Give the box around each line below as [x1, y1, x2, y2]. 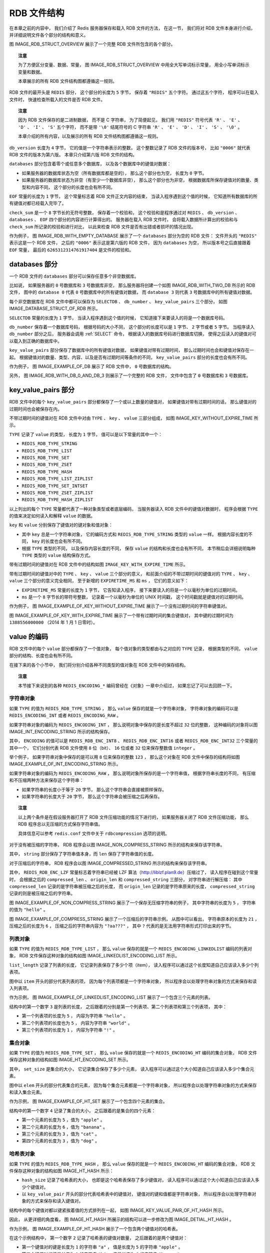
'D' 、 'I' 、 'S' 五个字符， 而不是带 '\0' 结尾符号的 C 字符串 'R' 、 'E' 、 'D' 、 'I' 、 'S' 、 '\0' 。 [18, 124, 242, 130]
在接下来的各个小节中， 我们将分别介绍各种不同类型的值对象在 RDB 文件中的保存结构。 [9, 662, 188, 668]
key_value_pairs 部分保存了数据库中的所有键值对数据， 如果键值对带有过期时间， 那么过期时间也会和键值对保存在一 [9, 347, 254, 353]
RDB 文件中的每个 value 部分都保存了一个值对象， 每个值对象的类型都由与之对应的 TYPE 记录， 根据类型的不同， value [9, 646, 257, 652]
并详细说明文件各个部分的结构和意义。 [9, 32, 88, 38]
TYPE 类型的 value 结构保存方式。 [21, 552, 93, 558]
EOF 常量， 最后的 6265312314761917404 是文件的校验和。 [9, 247, 134, 253]
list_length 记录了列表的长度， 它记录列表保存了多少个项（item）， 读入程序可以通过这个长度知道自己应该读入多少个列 [9, 962, 259, 968]
